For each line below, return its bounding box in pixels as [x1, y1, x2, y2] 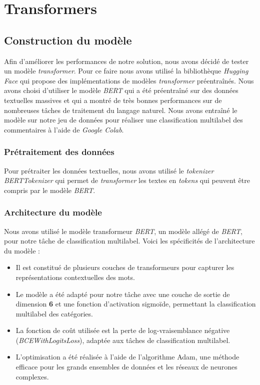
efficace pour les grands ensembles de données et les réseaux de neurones [15, 361, 237, 372]
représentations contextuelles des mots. [15, 271, 135, 282]
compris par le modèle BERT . [4, 184, 95, 195]
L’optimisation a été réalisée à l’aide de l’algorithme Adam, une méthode [15, 351, 239, 362]
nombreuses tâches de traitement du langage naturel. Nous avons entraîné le [4, 104, 237, 115]
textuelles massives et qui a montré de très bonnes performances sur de [4, 94, 222, 105]
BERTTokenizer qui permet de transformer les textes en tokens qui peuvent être [4, 175, 250, 185]
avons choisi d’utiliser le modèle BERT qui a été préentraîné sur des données [4, 85, 238, 95]
